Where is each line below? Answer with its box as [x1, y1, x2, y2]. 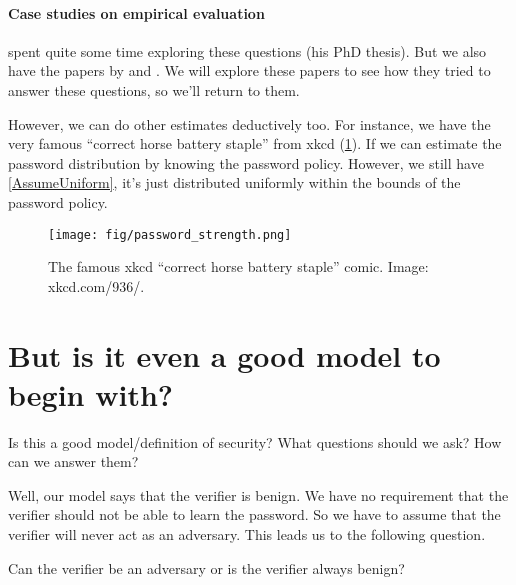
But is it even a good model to [8, 334, 441, 375]
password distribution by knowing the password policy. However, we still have [8, 152, 484, 173]
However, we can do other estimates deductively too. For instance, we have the [8, 113, 491, 134]
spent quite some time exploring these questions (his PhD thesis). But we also [8, 40, 487, 61]
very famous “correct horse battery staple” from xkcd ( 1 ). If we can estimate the [8, 133, 502, 154]
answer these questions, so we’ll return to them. [8, 79, 300, 100]
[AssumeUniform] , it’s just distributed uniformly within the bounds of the [8, 172, 461, 193]
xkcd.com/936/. [48, 275, 145, 296]
